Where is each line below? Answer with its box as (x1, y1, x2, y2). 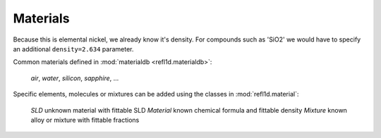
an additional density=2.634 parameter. (13, 44, 134, 53)
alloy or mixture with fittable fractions (30, 115, 140, 124)
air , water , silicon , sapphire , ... (30, 74, 119, 82)
